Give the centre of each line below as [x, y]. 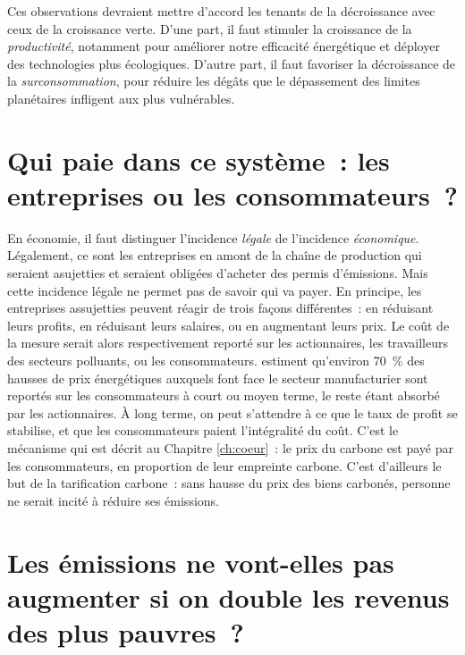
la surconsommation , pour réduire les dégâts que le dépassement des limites [214, 81]
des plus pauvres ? [126, 631]
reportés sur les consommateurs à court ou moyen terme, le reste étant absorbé [224, 395]
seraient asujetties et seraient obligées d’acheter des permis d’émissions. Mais [218, 273]
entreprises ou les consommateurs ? [233, 194]
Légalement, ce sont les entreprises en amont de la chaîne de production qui [215, 255]
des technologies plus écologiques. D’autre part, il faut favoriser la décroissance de [232, 63]
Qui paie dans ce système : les [199, 160]
